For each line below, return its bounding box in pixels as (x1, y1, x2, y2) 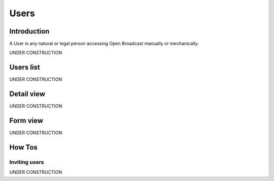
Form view (9, 116, 43, 125)
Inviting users (9, 158, 44, 165)
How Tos (9, 143, 38, 152)
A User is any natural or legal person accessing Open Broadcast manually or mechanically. (9, 41, 199, 47)
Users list (9, 63, 40, 72)
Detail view (9, 89, 46, 99)
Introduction (9, 27, 50, 36)
